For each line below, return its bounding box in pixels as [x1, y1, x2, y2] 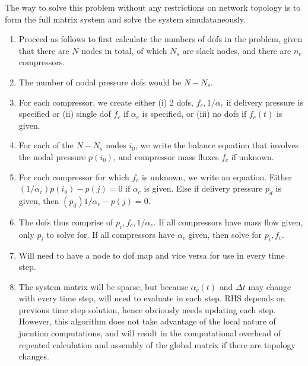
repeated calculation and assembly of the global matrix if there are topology [18, 338, 296, 351]
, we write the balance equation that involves [135, 139, 299, 151]
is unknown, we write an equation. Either [142, 170, 293, 183]
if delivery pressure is [226, 96, 303, 108]
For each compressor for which [18, 170, 129, 183]
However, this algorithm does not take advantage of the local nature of [18, 315, 276, 327]
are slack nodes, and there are [182, 44, 291, 56]
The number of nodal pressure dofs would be [18, 75, 182, 88]
